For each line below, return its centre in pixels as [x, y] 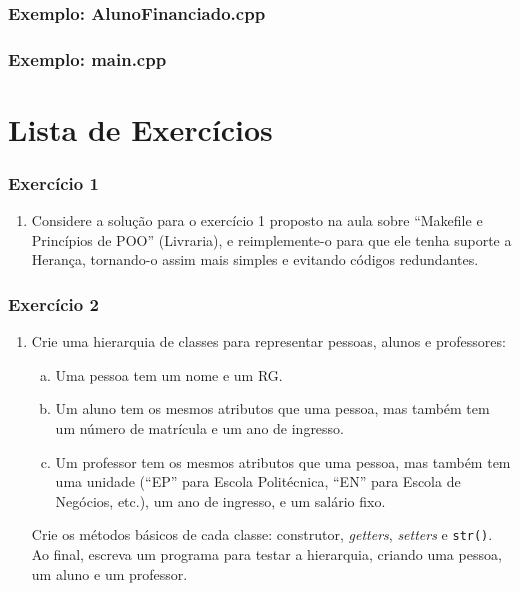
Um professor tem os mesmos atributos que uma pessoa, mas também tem [283, 461]
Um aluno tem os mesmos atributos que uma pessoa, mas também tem [272, 408]
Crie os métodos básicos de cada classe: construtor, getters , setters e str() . [262, 534]
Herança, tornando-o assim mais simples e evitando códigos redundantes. [255, 259]
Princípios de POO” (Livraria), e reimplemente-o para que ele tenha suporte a [271, 239]
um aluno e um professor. [109, 573]
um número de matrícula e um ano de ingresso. [200, 428]
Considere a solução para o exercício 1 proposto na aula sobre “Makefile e [257, 220]
